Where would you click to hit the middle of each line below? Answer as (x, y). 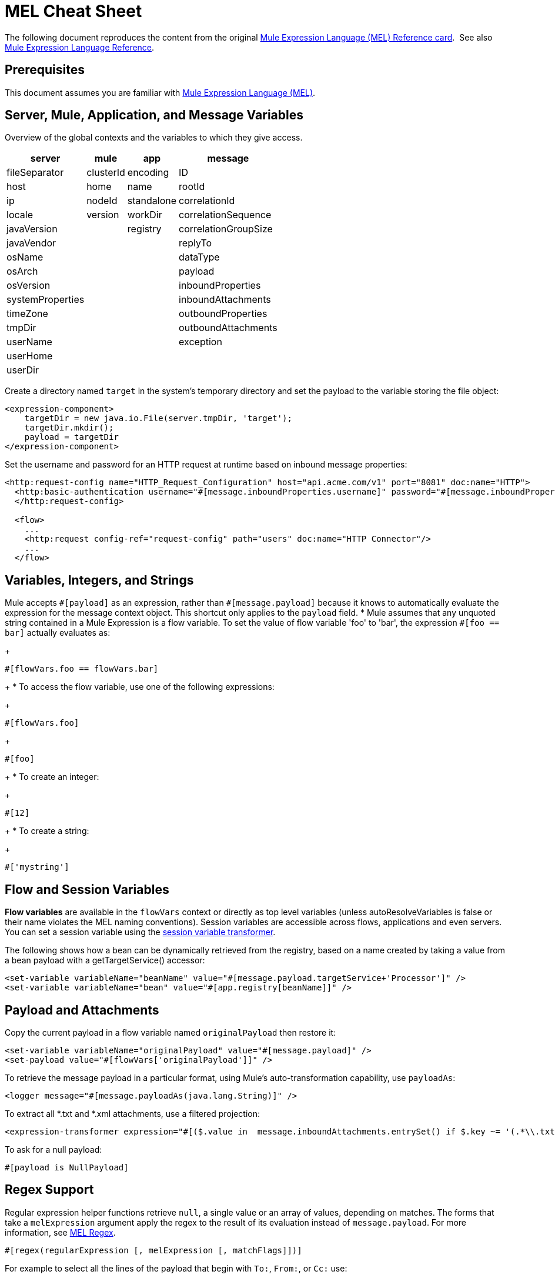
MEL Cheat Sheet (73, 11)
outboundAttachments (228, 328)
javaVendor (31, 243)
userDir (23, 370)
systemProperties (46, 300)
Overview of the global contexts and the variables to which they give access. (154, 138)
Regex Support (49, 1190)
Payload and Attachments (82, 1010)
